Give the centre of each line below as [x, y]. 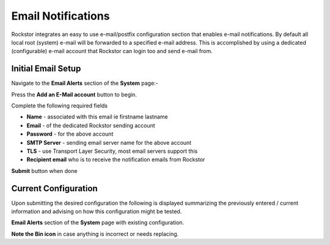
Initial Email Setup [46, 69]
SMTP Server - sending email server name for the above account [109, 142]
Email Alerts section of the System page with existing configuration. [98, 222]
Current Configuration [54, 188]
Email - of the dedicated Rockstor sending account [91, 125]
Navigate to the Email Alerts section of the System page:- [85, 83]
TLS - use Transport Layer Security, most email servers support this [112, 151]
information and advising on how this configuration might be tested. [97, 211]
